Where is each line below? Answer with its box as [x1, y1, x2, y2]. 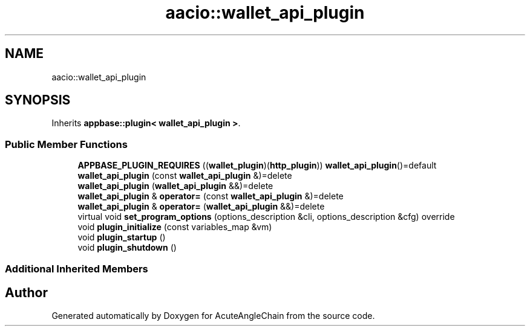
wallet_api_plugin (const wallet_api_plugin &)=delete [77, 170, 292, 181]
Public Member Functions [5, 138, 128, 150]
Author [5, 284, 48, 300]
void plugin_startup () [77, 232, 166, 243]
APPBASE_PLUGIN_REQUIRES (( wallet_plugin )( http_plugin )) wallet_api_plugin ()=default [77, 160, 437, 171]
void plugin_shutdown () [77, 242, 177, 253]
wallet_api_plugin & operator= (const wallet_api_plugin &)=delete [77, 191, 344, 202]
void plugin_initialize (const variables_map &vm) [77, 222, 272, 233]
